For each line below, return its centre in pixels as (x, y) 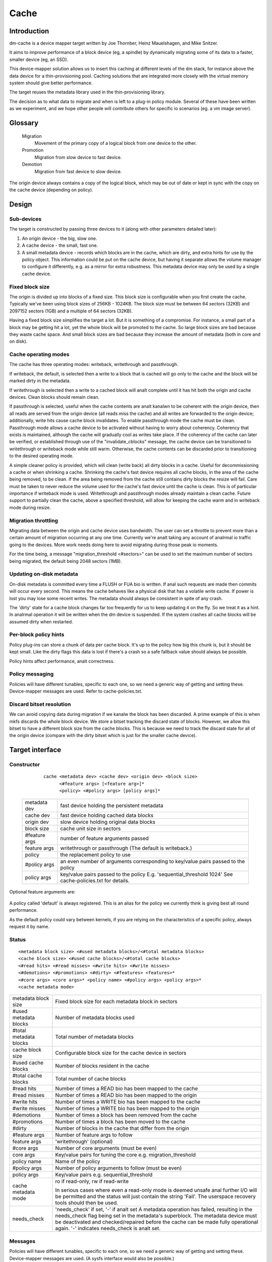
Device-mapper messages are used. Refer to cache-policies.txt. (76, 691)
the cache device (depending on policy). (51, 190)
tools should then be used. (87, 1203)
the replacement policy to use (95, 855)
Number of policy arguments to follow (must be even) (119, 1168)
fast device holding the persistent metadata (112, 805)
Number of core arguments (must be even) (106, 1148)
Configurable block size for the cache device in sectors (121, 1053)
